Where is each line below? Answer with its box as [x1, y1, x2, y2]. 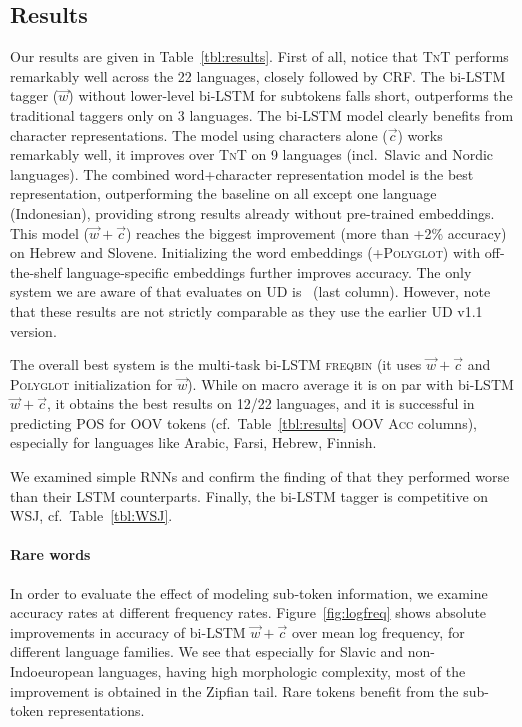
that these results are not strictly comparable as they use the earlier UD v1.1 [10, 300, 483, 321]
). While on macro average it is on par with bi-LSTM [187, 373, 514, 394]
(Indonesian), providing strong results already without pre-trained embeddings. [10, 202, 495, 223]
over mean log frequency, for [291, 621, 465, 642]
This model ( [10, 222, 90, 243]
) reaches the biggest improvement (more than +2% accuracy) [125, 222, 507, 243]
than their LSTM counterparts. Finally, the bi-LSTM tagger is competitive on [10, 485, 489, 506]
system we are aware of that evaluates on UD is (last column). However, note [10, 281, 491, 302]
